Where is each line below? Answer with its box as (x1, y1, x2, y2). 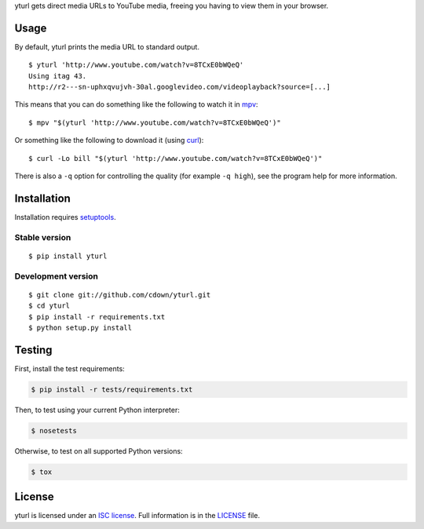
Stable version (14, 232, 71, 243)
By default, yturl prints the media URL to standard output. (14, 42, 200, 51)
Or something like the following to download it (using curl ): (14, 136, 204, 145)
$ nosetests (31, 426, 78, 435)
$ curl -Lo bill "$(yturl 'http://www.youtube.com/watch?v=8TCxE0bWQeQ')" (28, 154, 323, 162)
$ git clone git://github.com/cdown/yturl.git (28, 290, 211, 299)
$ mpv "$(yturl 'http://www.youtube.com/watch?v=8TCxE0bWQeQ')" (28, 118, 282, 127)
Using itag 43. (28, 71, 87, 80)
